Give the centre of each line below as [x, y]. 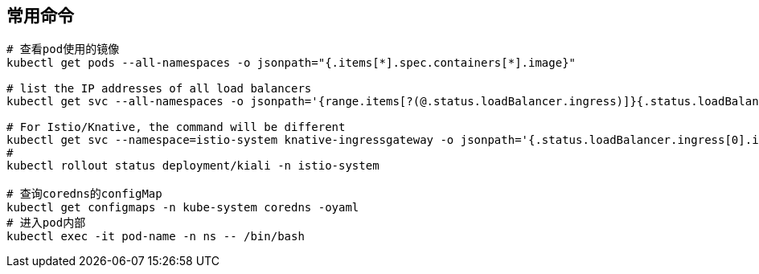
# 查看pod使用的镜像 [63, 49]
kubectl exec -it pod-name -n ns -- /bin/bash [156, 237]
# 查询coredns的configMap [84, 194]
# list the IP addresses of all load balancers [159, 89]
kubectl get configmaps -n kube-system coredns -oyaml [183, 208]
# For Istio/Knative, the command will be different [176, 127]
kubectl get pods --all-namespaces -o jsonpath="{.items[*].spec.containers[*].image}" [291, 63]
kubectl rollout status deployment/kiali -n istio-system [193, 166]
